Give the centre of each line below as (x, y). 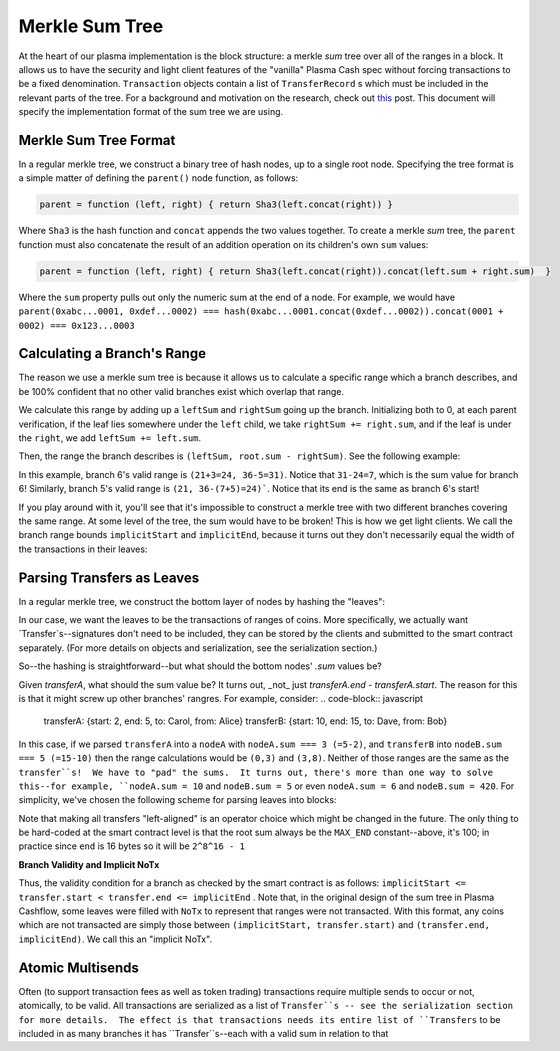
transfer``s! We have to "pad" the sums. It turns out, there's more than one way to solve (256, 772)
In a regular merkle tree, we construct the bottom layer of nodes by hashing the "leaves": (201, 601)
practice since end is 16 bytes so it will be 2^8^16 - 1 (131, 846)
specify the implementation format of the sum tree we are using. (151, 112)
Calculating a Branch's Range (112, 353)
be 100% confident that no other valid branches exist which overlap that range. (181, 391)
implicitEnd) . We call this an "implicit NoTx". (115, 939)
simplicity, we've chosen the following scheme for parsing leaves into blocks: (177, 800)
